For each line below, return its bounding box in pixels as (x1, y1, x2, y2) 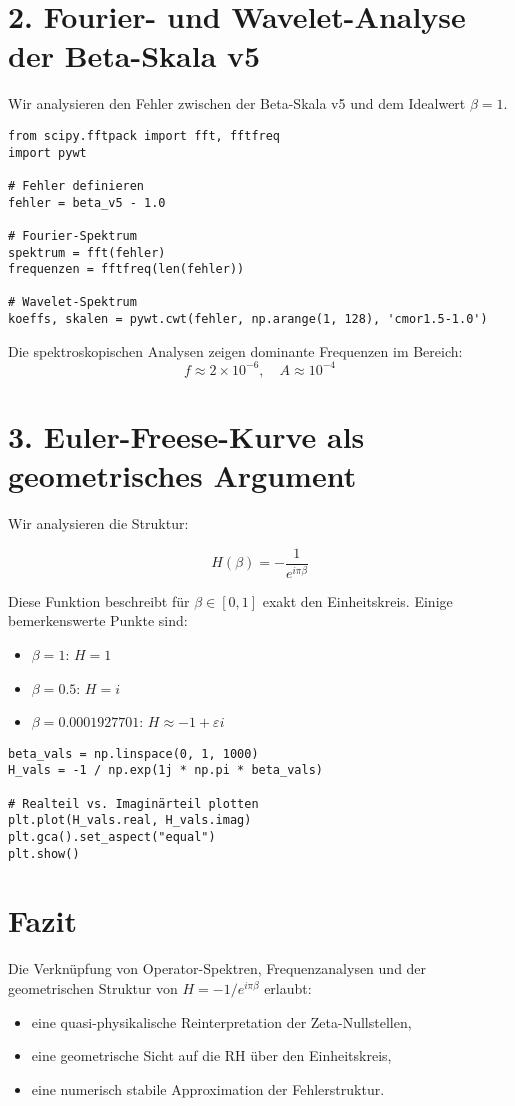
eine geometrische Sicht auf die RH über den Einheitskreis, (31, 1045, 392, 1066)
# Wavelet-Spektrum (8, 295, 137, 310)
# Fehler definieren (8, 178, 145, 193)
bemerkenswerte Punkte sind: (8, 610, 188, 631)
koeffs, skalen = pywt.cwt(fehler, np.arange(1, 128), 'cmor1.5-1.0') (8, 312, 488, 327)
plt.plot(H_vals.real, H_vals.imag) (8, 813, 252, 828)
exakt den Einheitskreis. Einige (262, 590, 453, 611)
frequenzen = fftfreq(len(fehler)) (8, 262, 245, 277)
